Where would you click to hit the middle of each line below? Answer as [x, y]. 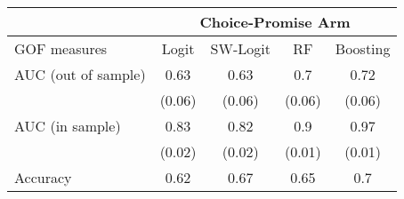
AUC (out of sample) [80, 74]
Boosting [363, 48]
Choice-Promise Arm [275, 22]
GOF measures [61, 48]
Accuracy [43, 177]
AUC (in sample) [68, 126]
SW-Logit [240, 48]
